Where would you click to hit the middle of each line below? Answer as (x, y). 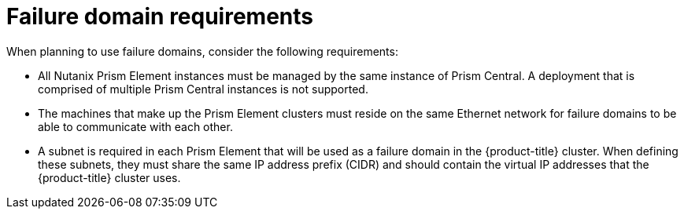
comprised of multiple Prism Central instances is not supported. (203, 89)
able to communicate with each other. (135, 126)
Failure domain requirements (160, 16)
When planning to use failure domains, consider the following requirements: (202, 51)
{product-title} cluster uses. (109, 177)
